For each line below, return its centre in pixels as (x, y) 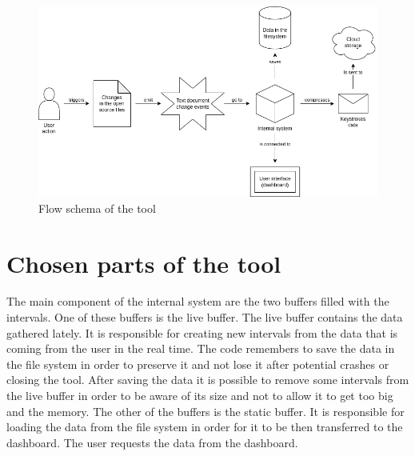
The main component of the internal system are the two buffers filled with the (198, 301)
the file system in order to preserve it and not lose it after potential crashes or (198, 364)
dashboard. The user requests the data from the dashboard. (152, 442)
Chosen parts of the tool (144, 263)
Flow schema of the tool (97, 208)
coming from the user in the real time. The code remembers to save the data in (201, 348)
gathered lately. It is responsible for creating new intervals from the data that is (202, 332)
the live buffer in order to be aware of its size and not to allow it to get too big (200, 395)
